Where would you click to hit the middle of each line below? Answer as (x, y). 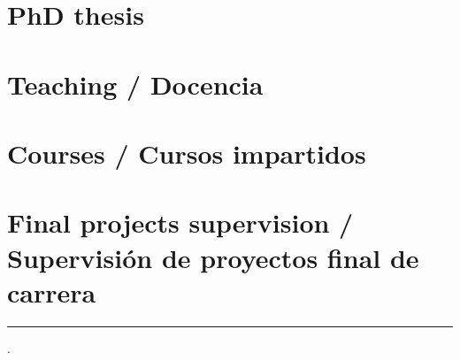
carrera (52, 291)
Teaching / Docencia (135, 84)
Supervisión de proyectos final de (213, 257)
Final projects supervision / (180, 222)
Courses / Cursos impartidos (187, 153)
